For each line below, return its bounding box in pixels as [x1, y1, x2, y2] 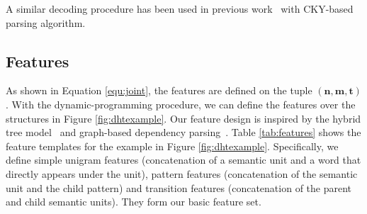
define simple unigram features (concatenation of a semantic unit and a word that [6, 152, 361, 167]
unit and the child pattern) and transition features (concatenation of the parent [6, 180, 352, 195]
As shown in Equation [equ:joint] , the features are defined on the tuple [6, 83, 312, 98]
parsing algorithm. [6, 15, 86, 30]
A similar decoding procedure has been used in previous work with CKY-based [6, 1, 354, 16]
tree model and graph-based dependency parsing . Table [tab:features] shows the [6, 125, 361, 140]
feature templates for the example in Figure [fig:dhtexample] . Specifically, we [6, 138, 339, 153]
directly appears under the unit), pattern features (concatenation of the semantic [6, 166, 358, 181]
